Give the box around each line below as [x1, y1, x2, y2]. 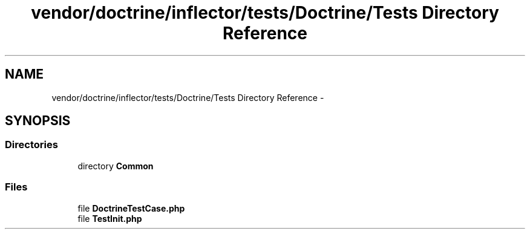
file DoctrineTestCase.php [77, 203, 185, 213]
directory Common [77, 160, 154, 171]
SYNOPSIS [5, 113, 71, 129]
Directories [5, 138, 58, 151]
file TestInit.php [77, 213, 142, 224]
